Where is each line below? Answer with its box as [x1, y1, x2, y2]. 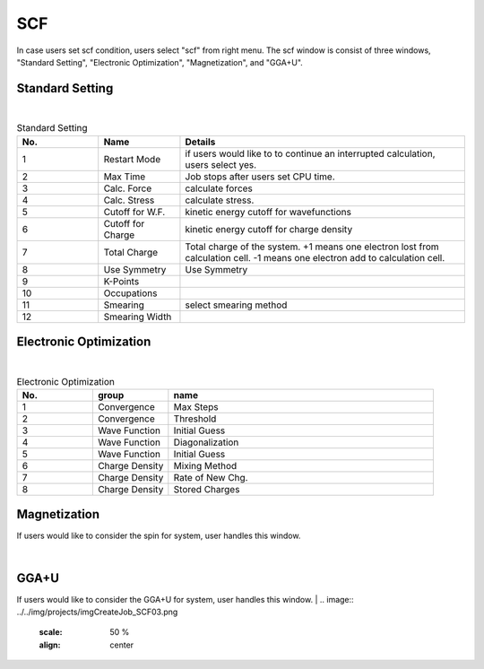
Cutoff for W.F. [103, 205, 166, 218]
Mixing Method [173, 459, 238, 472]
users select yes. [185, 158, 257, 170]
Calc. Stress [103, 194, 155, 206]
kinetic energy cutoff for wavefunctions [185, 205, 351, 218]
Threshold [173, 413, 217, 425]
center [109, 639, 134, 650]
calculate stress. [185, 194, 255, 206]
